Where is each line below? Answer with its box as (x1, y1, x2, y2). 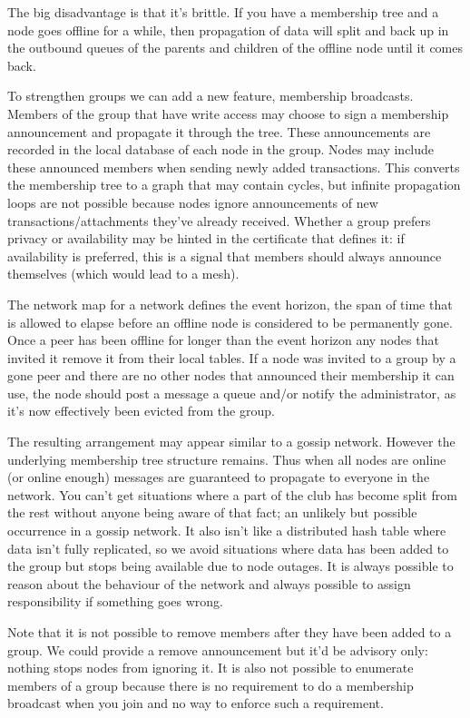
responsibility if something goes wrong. (7, 592, 224, 611)
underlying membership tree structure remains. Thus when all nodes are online (7, 449, 446, 468)
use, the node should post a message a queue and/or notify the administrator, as (7, 383, 456, 402)
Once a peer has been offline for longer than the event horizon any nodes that (7, 330, 439, 349)
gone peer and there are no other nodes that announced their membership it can (7, 366, 455, 385)
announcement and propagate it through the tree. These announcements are (7, 122, 431, 141)
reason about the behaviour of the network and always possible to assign (7, 574, 411, 593)
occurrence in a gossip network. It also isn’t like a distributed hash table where (7, 521, 446, 540)
